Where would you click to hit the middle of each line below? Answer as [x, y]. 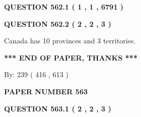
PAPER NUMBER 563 [46, 91]
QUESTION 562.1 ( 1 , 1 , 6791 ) [64, 7]
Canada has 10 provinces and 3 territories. [70, 41]
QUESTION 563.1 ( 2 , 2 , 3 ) [58, 108]
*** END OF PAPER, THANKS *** [71, 57]
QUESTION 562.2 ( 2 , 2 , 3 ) [58, 23]
